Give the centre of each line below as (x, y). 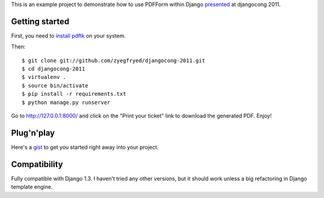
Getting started (40, 21)
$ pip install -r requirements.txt (74, 94)
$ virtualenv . (44, 77)
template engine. (32, 187)
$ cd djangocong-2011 (53, 69)
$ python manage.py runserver (66, 102)
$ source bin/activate (55, 86)
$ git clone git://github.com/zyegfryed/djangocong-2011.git (113, 60)
